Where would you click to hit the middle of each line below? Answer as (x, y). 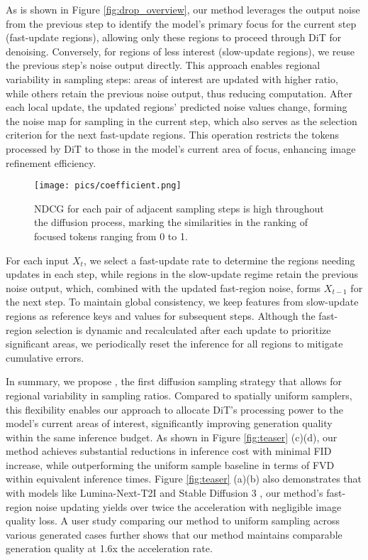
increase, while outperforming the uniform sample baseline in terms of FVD (170, 464)
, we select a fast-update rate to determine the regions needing (219, 260)
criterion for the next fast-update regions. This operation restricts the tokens (173, 135)
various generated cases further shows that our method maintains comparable (174, 534)
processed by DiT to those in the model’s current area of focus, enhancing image (181, 148)
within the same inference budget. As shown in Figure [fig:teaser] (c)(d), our (172, 437)
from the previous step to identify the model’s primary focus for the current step (181, 23)
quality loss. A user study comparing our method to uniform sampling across (173, 521)
